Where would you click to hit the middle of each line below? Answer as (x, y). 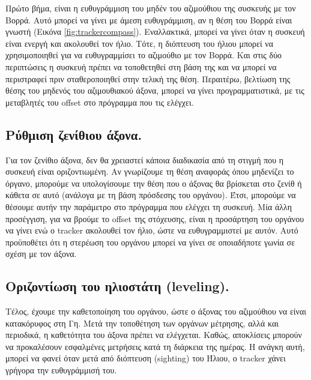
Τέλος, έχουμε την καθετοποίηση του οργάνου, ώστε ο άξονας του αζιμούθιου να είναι (156, 311)
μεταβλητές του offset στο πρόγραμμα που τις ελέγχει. (100, 102)
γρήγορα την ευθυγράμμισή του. (61, 370)
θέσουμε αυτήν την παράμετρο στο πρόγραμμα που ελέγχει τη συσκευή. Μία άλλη (149, 206)
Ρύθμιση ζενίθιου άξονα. (74, 134)
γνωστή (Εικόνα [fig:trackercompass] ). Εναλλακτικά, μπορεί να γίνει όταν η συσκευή (155, 32)
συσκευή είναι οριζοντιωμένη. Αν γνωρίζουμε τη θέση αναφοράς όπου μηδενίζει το (150, 171)
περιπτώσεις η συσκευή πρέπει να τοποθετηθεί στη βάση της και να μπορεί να (141, 66)
